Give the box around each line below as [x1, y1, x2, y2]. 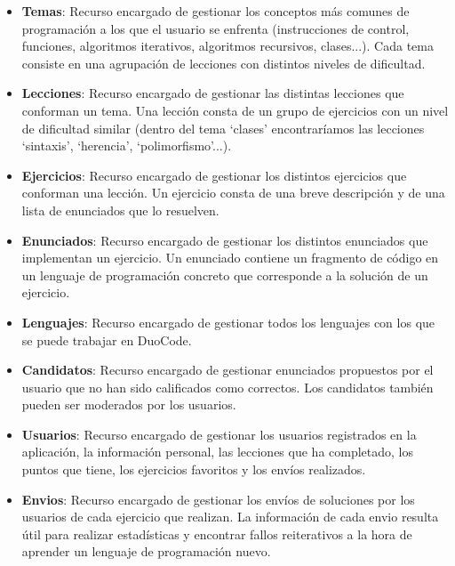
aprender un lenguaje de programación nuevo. [21, 542, 271, 561]
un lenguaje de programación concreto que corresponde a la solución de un [21, 265, 428, 284]
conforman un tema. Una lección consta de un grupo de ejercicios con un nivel [21, 101, 449, 119]
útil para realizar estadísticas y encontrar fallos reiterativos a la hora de [21, 524, 412, 543]
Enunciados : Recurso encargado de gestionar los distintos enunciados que [21, 230, 428, 249]
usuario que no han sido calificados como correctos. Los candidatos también [21, 377, 434, 396]
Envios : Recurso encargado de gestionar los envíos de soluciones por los [21, 489, 415, 508]
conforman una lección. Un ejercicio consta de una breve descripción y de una [21, 183, 445, 202]
